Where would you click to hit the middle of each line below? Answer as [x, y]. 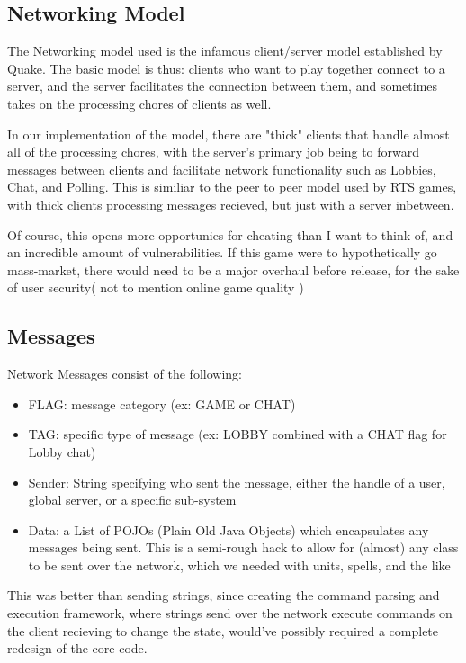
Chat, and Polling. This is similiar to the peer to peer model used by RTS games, [232, 187]
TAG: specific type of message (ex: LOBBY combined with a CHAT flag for [237, 434]
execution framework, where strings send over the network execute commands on [230, 613]
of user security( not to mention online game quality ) [156, 287]
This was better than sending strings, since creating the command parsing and [224, 595]
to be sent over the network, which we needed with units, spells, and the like [239, 564]
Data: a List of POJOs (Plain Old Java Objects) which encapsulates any [229, 529]
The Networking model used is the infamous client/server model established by [225, 51]
